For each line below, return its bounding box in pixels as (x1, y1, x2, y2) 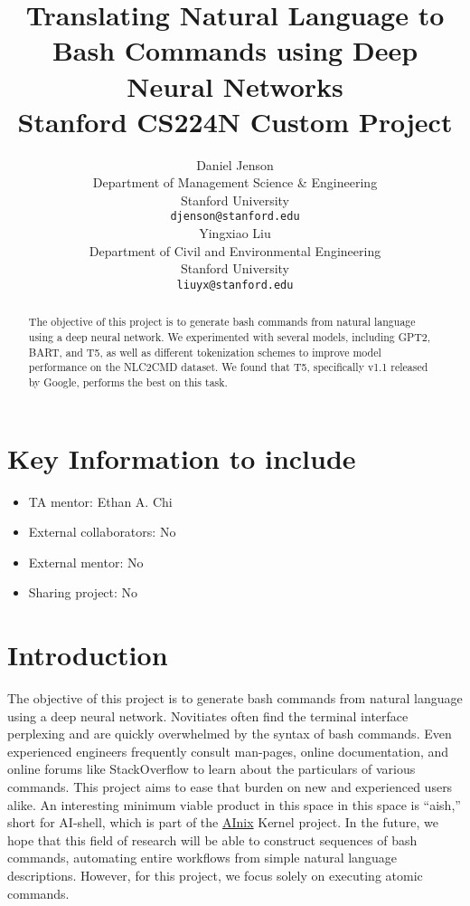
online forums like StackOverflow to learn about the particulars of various (7, 759, 416, 778)
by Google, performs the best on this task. (28, 374, 228, 389)
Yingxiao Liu (199, 224, 271, 243)
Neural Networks (127, 67, 343, 104)
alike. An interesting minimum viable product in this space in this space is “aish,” (7, 795, 461, 814)
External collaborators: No (28, 522, 176, 541)
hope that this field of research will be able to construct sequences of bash (7, 830, 418, 849)
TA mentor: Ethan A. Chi (28, 491, 173, 510)
